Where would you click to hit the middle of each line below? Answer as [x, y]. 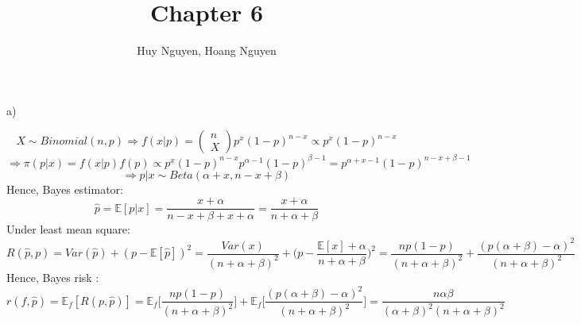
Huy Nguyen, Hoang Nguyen [207, 50]
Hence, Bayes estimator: [65, 189]
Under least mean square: [68, 229]
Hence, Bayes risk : [53, 277]
